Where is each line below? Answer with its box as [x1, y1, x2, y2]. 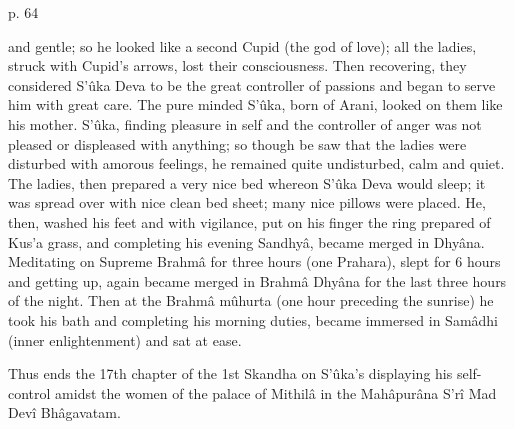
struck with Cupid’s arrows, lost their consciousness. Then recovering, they [8, 55, 467, 76]
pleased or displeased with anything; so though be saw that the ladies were [8, 133, 467, 154]
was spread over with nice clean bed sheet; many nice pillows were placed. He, [8, 192, 486, 213]
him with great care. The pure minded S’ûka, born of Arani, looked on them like [8, 94, 503, 115]
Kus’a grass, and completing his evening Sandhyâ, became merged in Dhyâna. [8, 231, 485, 252]
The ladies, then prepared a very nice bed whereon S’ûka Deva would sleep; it [8, 172, 486, 193]
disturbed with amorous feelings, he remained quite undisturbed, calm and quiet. [8, 153, 505, 174]
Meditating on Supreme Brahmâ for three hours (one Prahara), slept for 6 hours [8, 251, 501, 272]
